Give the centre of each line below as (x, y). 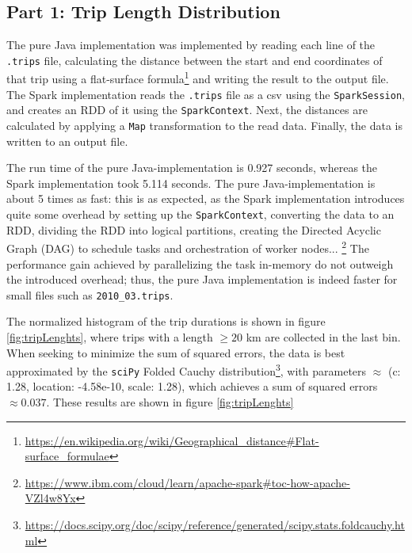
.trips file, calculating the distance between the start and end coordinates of (195, 60)
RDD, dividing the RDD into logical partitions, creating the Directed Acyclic (194, 229)
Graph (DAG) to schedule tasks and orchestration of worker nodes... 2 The (188, 247)
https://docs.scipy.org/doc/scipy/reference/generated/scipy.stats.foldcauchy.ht (215, 525)
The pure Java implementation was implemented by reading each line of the (191, 45)
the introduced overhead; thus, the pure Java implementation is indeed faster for (202, 279)
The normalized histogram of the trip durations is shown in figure (166, 321)
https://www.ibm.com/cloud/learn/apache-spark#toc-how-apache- (187, 482)
